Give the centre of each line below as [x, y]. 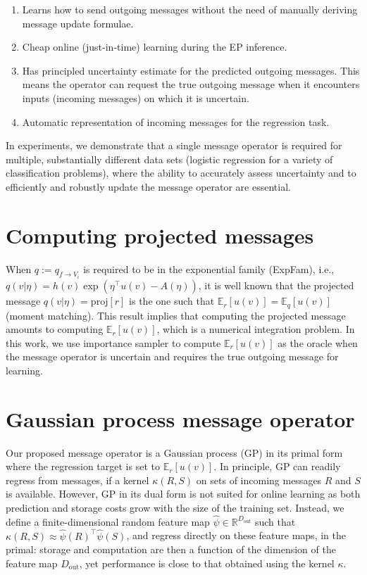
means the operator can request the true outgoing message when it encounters [191, 84]
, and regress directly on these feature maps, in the [236, 535]
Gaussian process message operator [180, 418]
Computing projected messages [160, 235]
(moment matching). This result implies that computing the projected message [176, 315]
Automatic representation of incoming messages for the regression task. [176, 121]
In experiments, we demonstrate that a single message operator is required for [174, 145]
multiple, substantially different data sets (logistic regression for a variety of [169, 159]
